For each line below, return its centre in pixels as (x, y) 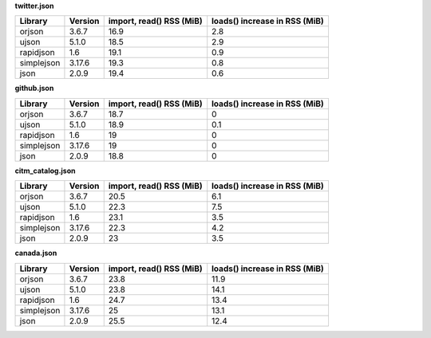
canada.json (36, 253)
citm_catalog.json (45, 171)
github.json (34, 88)
